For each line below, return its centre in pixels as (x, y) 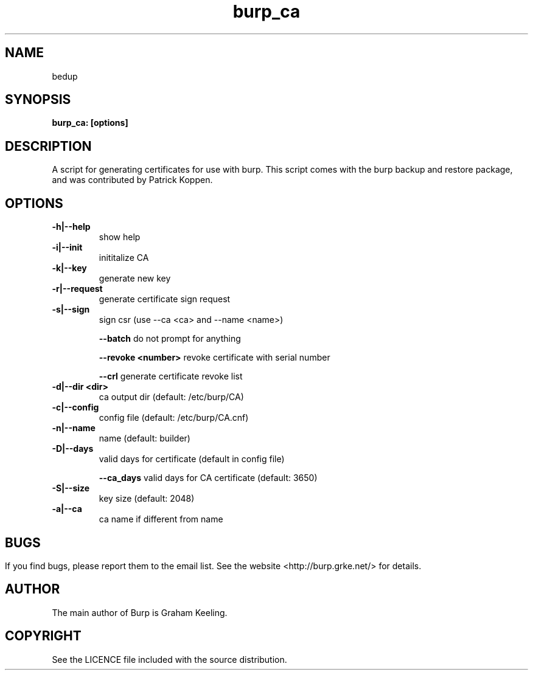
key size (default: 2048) (147, 499)
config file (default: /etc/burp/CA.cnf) (174, 418)
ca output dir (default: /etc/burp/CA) (171, 397)
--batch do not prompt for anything (170, 339)
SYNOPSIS (38, 100)
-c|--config (75, 407)
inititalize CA (124, 258)
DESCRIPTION (48, 146)
